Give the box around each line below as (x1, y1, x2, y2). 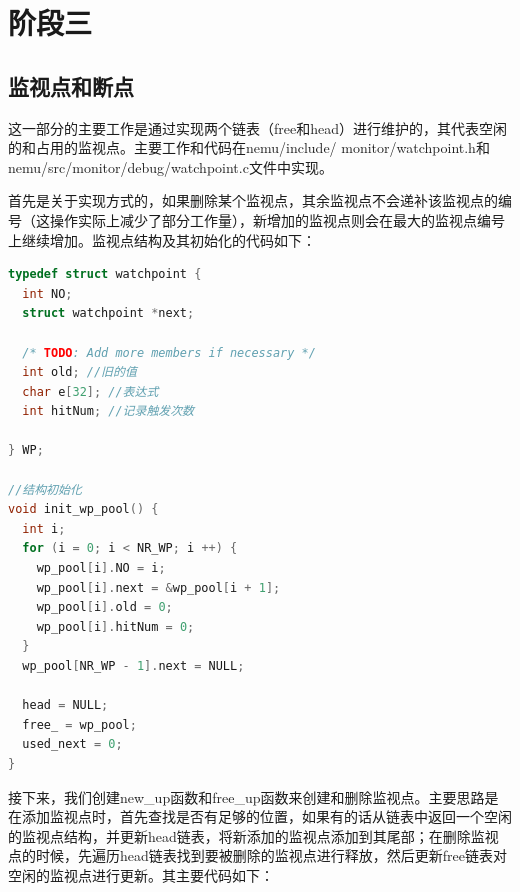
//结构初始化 (8, 482, 82, 497)
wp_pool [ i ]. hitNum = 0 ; (36, 619, 195, 634)
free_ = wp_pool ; (22, 717, 137, 732)
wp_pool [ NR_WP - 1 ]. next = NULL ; (22, 659, 245, 674)
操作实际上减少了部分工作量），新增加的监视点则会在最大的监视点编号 (49, 209, 505, 230)
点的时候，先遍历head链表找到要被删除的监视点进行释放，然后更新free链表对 (8, 845, 507, 866)
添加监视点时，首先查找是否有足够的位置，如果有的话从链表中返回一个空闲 (21, 806, 512, 827)
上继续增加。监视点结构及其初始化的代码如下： (8, 229, 316, 250)
